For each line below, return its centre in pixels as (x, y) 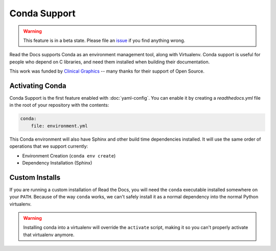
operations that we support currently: (49, 146)
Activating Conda (38, 86)
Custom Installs (35, 177)
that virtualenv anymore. (49, 235)
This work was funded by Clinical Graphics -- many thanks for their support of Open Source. (107, 71)
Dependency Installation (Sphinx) (57, 163)
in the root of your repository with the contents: (59, 105)
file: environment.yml (59, 126)
